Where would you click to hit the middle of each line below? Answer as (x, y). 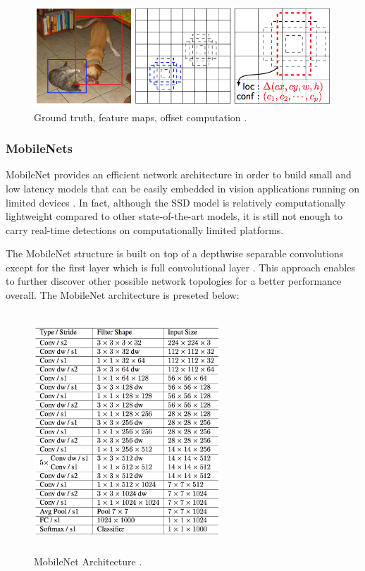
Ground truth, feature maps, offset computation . (141, 117)
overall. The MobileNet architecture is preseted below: (123, 295)
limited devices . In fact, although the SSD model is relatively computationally (176, 202)
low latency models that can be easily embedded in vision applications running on (183, 188)
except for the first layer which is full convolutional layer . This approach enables (180, 267)
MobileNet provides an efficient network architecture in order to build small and (179, 174)
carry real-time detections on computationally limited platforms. (145, 229)
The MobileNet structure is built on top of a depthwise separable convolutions (175, 253)
